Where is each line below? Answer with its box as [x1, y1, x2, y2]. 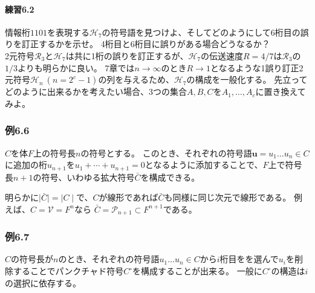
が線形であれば [99, 191, 158, 204]
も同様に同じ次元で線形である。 [164, 191, 291, 204]
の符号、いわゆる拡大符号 [33, 170, 135, 183]
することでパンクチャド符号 [13, 265, 124, 277]
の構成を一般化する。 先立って [186, 73, 308, 86]
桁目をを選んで [219, 253, 279, 265]
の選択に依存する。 [5, 276, 81, 289]
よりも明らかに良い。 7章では [18, 61, 135, 74]
